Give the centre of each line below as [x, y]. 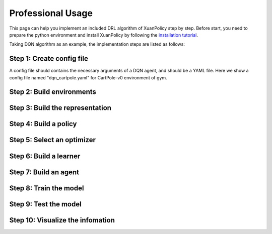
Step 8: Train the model [47, 188]
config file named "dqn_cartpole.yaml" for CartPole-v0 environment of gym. [88, 77]
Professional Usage [51, 13]
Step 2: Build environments [53, 92]
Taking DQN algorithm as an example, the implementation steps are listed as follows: [97, 44]
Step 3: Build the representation [60, 108]
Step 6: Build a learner [45, 156]
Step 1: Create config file [49, 59]
